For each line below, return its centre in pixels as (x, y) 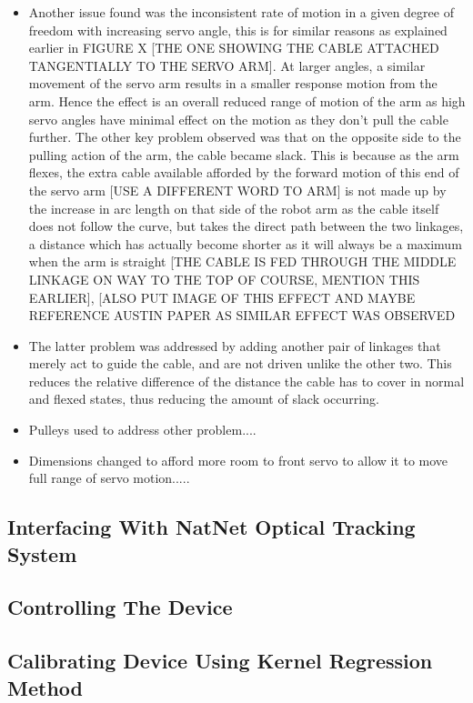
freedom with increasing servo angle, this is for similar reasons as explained (238, 30)
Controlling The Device (120, 607)
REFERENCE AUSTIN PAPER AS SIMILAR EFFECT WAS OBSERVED (242, 315)
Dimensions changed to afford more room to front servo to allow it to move (238, 460)
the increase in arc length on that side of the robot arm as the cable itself (234, 208)
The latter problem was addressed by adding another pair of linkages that (235, 345)
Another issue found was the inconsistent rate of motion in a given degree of (241, 12)
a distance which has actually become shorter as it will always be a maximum (245, 243)
